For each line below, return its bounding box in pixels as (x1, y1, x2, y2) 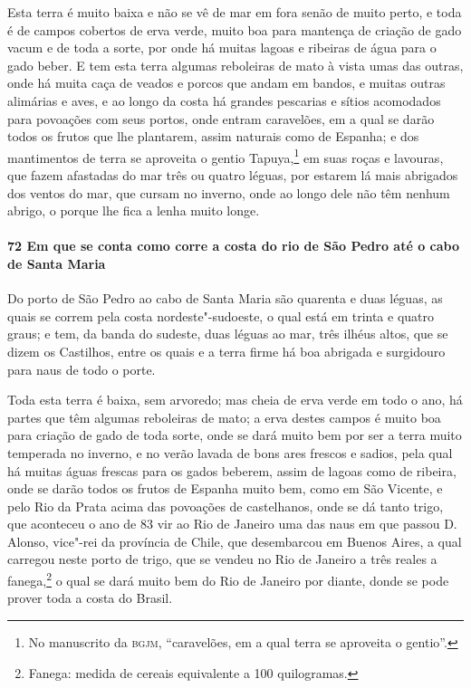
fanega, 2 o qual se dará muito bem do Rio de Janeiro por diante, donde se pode (7, 569, 449, 589)
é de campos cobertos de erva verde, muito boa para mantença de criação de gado (7, 20, 462, 39)
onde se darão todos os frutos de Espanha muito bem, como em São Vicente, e (7, 479, 443, 498)
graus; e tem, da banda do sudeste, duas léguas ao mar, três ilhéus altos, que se (7, 324, 448, 343)
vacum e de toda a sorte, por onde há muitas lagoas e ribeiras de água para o (7, 38, 437, 57)
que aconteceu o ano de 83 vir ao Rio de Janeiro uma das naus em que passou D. (7, 514, 457, 533)
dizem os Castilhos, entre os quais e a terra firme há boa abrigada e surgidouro (7, 341, 446, 360)
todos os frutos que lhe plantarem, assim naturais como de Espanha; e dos (7, 127, 419, 146)
